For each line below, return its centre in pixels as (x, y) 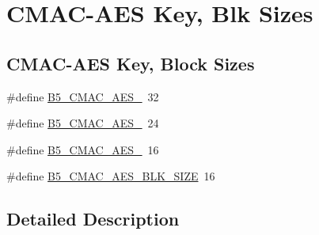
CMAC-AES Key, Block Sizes (131, 63)
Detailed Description (93, 219)
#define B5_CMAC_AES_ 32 (83, 96)
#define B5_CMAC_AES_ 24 (83, 123)
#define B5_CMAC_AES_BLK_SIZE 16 (111, 176)
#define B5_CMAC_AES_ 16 (83, 149)
